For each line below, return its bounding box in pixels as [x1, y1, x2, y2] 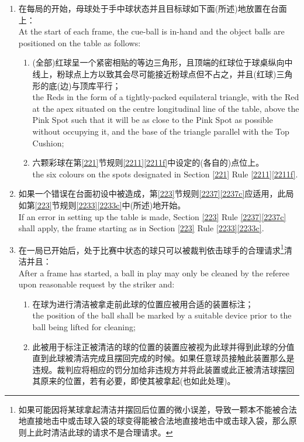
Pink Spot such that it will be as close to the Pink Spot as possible [32, 114, 273, 126]
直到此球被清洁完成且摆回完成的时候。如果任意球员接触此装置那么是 [32, 352, 295, 364]
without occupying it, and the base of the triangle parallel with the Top [32, 125, 289, 137]
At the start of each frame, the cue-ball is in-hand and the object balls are [18, 25, 285, 37]
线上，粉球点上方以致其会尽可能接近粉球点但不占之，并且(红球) [32, 67, 277, 80]
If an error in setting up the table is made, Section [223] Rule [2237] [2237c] [18, 210, 286, 222]
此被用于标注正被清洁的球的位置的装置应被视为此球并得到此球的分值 [32, 340, 295, 352]
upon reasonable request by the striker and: [18, 278, 175, 290]
